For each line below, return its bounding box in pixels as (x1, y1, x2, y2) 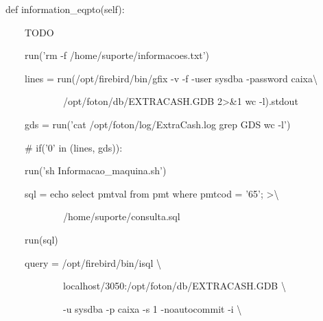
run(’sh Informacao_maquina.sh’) (24, 163, 167, 178)
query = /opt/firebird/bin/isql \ (24, 255, 161, 270)
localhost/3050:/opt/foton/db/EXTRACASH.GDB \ (62, 278, 286, 293)
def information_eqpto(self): (5, 2, 125, 16)
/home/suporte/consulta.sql (62, 209, 180, 224)
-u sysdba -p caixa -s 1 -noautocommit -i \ (62, 301, 242, 316)
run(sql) (24, 232, 58, 246)
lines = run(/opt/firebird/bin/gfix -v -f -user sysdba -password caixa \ (24, 71, 318, 85)
